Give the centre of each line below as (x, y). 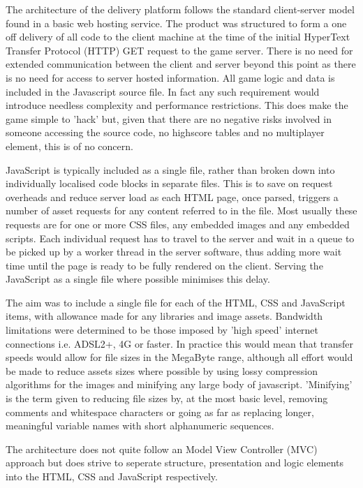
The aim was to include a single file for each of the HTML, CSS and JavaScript (176, 302)
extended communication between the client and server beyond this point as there (181, 64)
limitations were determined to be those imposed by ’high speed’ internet (162, 330)
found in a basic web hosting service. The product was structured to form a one (176, 23)
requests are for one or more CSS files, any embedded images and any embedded (178, 224)
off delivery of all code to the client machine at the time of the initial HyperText (178, 37)
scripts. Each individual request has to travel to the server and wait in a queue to (180, 238)
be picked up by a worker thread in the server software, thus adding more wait (174, 252)
